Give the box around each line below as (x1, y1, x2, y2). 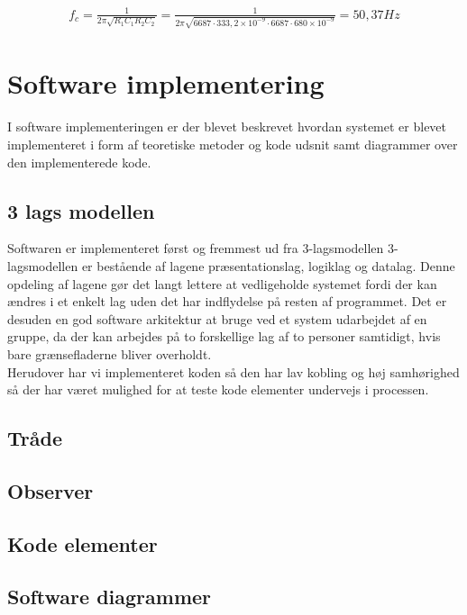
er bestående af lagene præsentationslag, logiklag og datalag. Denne (81, 256, 455, 275)
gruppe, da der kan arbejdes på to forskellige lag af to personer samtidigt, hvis (7, 327, 441, 346)
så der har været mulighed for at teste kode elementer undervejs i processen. (7, 380, 429, 399)
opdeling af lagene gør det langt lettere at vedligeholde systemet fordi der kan (7, 274, 437, 293)
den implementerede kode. (7, 152, 151, 171)
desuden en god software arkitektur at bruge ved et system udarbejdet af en (7, 309, 427, 328)
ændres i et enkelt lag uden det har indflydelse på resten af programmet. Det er (7, 292, 447, 311)
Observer (7, 476, 94, 504)
